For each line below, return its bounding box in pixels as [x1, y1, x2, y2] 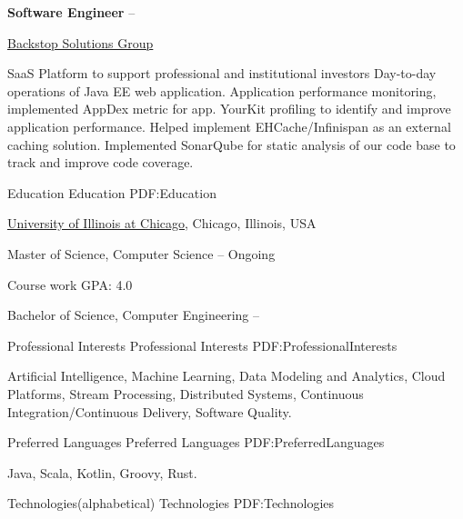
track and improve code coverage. [7, 153, 194, 172]
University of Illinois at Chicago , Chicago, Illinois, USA [7, 214, 317, 233]
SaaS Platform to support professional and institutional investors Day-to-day [7, 64, 437, 83]
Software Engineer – [7, 3, 136, 21]
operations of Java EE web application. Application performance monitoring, [7, 81, 437, 100]
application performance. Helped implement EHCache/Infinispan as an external [7, 116, 451, 135]
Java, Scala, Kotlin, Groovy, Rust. [7, 463, 197, 482]
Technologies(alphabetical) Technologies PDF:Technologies [7, 494, 335, 513]
